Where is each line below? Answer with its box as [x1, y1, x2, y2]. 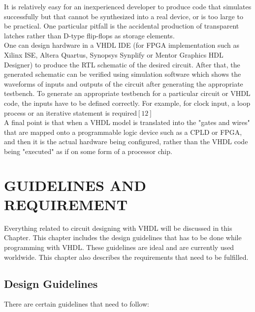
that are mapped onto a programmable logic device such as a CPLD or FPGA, [4, 126, 242, 137]
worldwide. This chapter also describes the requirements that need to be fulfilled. [4, 251, 249, 262]
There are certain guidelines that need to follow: [4, 299, 149, 309]
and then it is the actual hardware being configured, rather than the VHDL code [4, 136, 248, 147]
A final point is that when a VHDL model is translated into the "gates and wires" [4, 117, 250, 127]
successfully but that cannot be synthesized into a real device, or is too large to [4, 11, 243, 21]
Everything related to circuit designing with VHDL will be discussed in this [4, 222, 232, 233]
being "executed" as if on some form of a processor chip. [4, 146, 172, 156]
